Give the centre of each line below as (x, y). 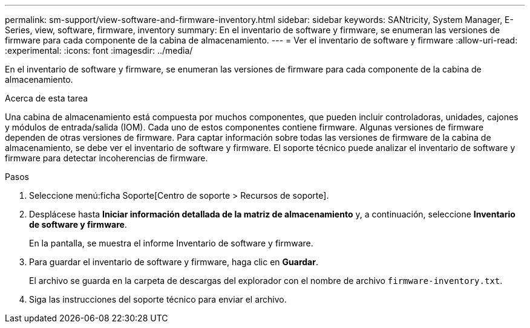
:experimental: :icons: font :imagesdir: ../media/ (99, 50)
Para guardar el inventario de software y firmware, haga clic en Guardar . (174, 262)
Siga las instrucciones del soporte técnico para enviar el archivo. (158, 299)
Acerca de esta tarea (47, 98)
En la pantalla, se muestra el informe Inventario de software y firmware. (171, 243)
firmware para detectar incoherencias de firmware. (106, 158)
